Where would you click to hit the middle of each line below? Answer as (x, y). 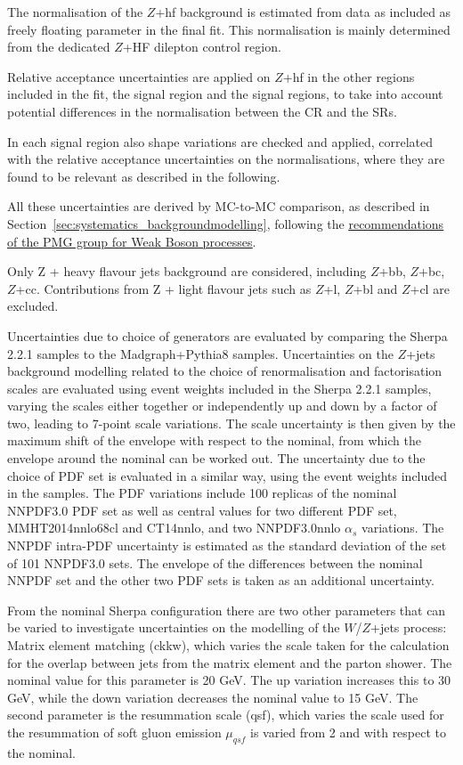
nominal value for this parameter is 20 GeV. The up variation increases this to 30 (229, 680)
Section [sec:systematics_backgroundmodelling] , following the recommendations (226, 223)
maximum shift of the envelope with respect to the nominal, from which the (214, 440)
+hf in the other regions (349, 76)
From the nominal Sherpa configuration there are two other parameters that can (227, 610)
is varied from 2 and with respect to (349, 732)
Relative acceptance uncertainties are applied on (139, 76)
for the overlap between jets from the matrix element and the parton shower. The (230, 662)
